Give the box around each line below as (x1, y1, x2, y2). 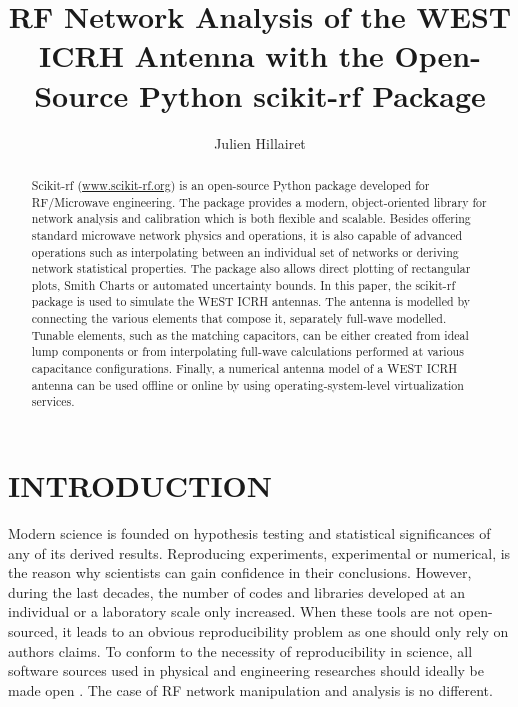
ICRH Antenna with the (39, 35, 384, 76)
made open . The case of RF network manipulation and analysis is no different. (8, 679, 493, 700)
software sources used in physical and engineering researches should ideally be (8, 660, 485, 681)
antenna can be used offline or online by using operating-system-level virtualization (31, 376, 464, 393)
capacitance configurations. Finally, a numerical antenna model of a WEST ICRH (31, 360, 458, 377)
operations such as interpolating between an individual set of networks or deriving (31, 243, 459, 260)
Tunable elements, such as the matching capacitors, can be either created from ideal (31, 326, 469, 343)
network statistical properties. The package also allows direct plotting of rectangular (31, 260, 471, 277)
